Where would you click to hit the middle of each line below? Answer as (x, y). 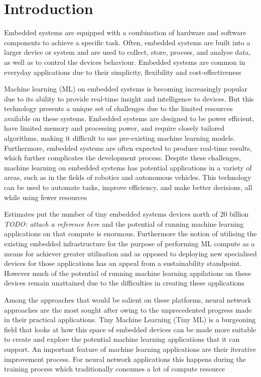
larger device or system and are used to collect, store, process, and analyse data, (127, 52)
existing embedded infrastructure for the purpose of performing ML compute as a (129, 243)
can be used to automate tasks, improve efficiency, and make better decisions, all (128, 187)
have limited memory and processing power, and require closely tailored (114, 128)
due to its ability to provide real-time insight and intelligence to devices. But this (129, 98)
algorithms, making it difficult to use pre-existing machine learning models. (120, 138)
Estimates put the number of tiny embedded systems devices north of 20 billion (126, 214)
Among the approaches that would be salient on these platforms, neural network (128, 299)
